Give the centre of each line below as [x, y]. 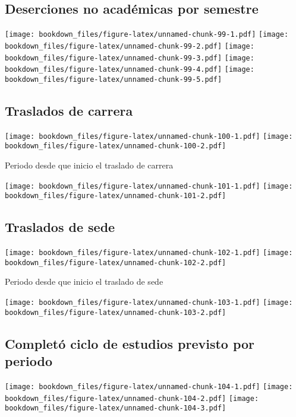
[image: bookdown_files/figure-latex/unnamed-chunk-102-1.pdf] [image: [149, 253]
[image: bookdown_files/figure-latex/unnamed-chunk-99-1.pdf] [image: [147, 35]
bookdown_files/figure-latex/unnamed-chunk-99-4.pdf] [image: [130, 70]
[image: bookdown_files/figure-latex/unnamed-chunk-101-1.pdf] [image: [149, 186]
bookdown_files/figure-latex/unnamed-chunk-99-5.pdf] [114, 79]
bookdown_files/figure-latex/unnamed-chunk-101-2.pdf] [116, 196]
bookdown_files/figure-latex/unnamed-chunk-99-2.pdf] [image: [130, 46]
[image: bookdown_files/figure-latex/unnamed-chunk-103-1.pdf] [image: [149, 303]
